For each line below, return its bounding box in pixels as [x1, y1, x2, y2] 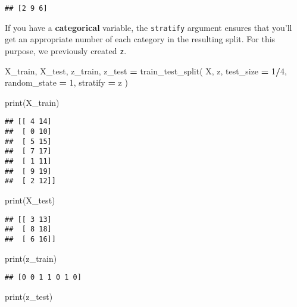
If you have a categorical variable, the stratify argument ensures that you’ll [5, 21, 292, 33]
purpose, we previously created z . [5, 44, 127, 57]
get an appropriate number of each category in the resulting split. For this [5, 33, 276, 45]
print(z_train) [5, 252, 57, 264]
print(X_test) [5, 193, 55, 206]
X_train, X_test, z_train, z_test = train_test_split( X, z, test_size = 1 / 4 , [5, 64, 287, 77]
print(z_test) [5, 290, 53, 302]
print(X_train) [5, 96, 60, 108]
